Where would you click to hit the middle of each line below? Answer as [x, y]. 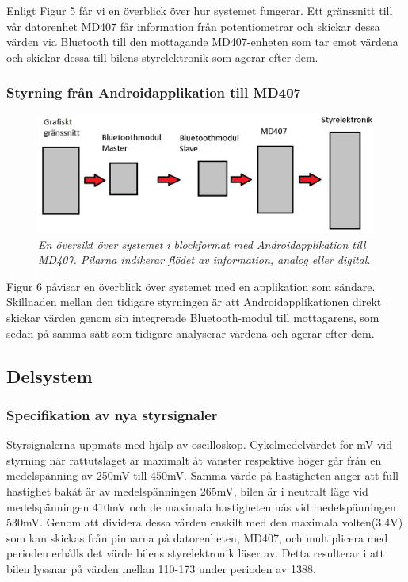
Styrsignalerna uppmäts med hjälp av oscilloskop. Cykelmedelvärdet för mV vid [199, 444]
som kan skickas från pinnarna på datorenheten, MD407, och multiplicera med [197, 537]
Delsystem [50, 375]
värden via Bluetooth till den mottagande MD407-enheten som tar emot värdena [202, 42]
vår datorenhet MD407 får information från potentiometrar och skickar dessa [193, 26]
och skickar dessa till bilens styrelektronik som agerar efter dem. [162, 57]
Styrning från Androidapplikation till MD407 [154, 92]
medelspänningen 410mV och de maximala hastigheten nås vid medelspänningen [201, 506]
